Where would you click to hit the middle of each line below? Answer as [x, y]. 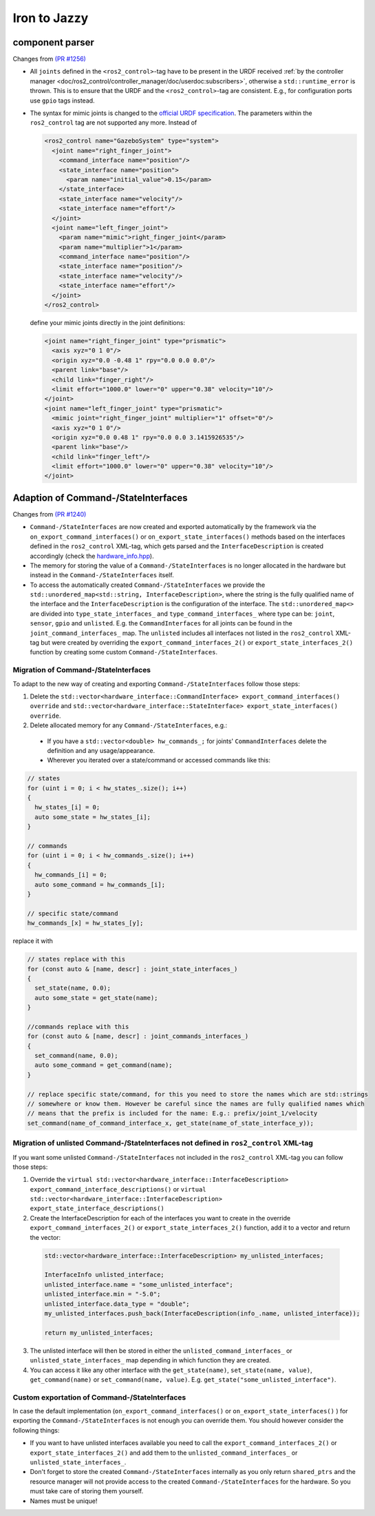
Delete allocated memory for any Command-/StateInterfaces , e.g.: [129, 725]
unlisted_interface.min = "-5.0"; [103, 1294]
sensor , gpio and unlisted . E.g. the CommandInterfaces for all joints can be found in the [161, 623]
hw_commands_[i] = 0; [71, 875]
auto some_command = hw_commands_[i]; [100, 884]
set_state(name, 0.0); [73, 988]
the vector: [45, 1237]
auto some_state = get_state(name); [96, 998]
